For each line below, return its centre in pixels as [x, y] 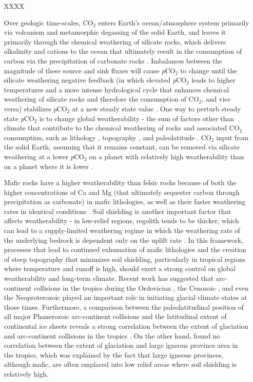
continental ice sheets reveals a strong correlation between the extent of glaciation [126, 326]
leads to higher [214, 80]
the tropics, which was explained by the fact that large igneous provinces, [114, 354]
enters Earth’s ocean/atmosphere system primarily [174, 22]
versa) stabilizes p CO [36, 108]
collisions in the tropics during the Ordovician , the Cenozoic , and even [141, 287]
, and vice [216, 99]
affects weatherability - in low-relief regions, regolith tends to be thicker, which [122, 221]
